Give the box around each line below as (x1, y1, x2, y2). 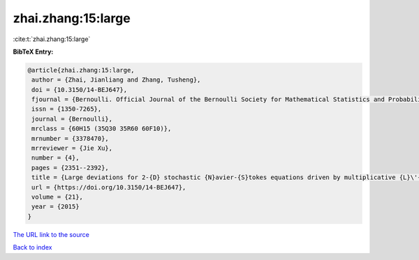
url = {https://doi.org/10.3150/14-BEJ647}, (31, 183, 186, 191)
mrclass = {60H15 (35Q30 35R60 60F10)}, (31, 125, 172, 132)
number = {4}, (31, 154, 80, 162)
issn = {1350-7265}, (31, 105, 102, 113)
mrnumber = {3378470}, (31, 135, 110, 142)
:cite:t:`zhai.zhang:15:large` (13, 35, 91, 43)
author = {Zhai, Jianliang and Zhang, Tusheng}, (31, 76, 201, 84)
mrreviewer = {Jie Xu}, (31, 144, 113, 153)
